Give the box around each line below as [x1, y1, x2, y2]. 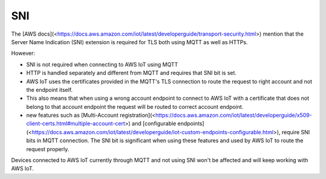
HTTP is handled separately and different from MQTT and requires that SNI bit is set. [26, 70, 237, 77]
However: [11, 50, 36, 57]
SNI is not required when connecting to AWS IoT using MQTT [26, 60, 178, 68]
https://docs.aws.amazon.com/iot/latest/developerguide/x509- [155, 112, 312, 119]
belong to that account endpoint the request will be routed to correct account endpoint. [26, 103, 244, 110]
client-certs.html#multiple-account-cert [26, 120, 126, 127]
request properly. [26, 145, 69, 152]
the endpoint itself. [26, 86, 73, 93]
